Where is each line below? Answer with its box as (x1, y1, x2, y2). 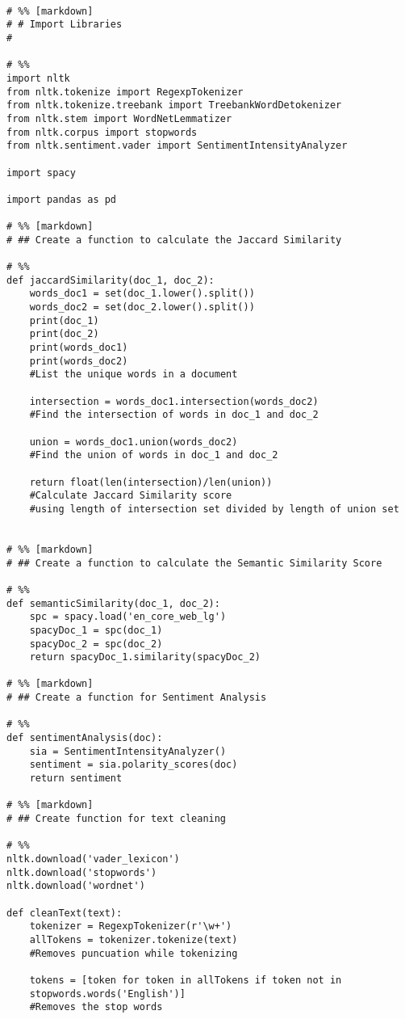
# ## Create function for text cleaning (6, 813, 227, 825)
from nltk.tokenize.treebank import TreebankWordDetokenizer (6, 99, 342, 112)
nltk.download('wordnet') (6, 880, 145, 892)
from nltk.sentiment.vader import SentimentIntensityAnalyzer (6, 140, 348, 152)
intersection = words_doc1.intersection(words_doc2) (29, 395, 319, 407)
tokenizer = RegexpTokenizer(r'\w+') (29, 920, 232, 933)
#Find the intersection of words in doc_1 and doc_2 (29, 409, 319, 421)
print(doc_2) (29, 328, 99, 340)
